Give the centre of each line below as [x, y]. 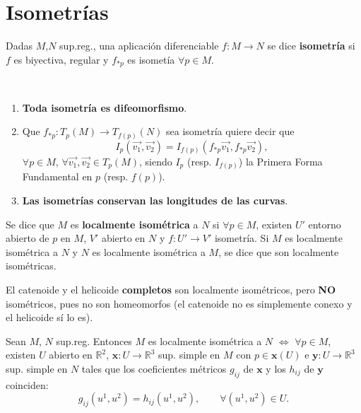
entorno [325, 224]
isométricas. [31, 266]
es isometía [151, 59]
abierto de [28, 238]
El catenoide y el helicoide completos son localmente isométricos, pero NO [171, 289]
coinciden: [27, 384]
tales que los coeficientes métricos [154, 368]
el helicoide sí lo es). [49, 317]
